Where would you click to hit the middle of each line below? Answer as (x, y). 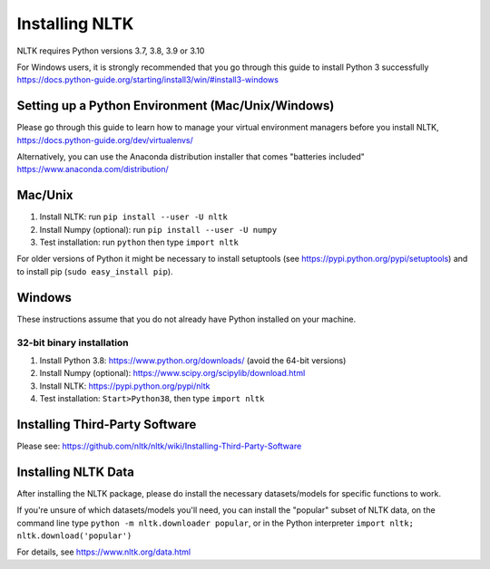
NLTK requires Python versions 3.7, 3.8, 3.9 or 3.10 (111, 51)
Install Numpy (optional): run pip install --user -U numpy (158, 229)
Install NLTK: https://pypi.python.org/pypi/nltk (125, 386)
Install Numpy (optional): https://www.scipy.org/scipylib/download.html (172, 373)
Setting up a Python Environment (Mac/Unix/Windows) (176, 106)
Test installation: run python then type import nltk (139, 242)
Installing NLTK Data (76, 472)
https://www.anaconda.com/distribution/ (93, 169)
